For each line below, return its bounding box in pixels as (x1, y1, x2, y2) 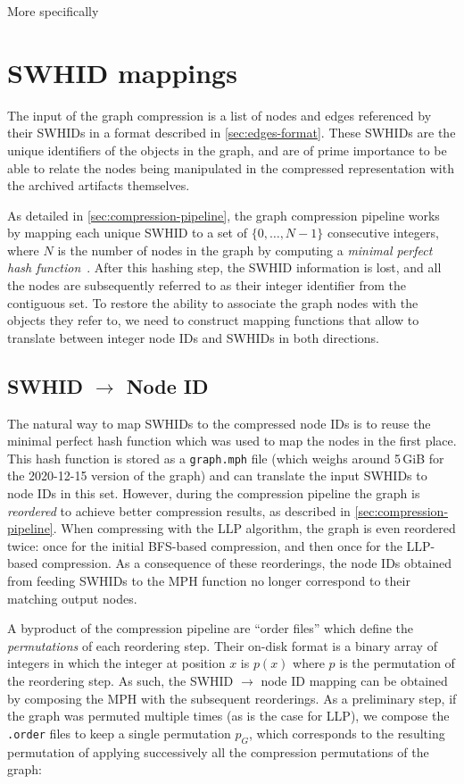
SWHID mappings (7, 54, 237, 90)
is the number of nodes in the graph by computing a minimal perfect (57, 240, 433, 259)
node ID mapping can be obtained (261, 671, 448, 690)
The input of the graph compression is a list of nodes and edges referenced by (7, 105, 432, 124)
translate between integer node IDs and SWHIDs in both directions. (7, 328, 379, 346)
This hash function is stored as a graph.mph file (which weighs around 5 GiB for (7, 448, 444, 467)
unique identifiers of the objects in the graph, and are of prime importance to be (7, 140, 447, 159)
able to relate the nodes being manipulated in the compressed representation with (7, 158, 454, 177)
